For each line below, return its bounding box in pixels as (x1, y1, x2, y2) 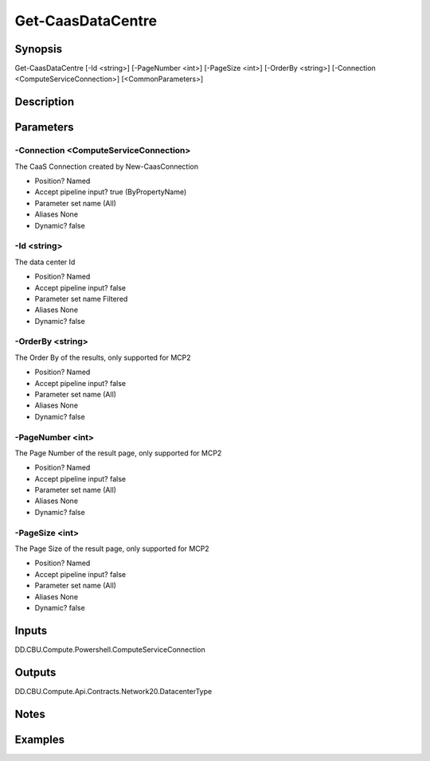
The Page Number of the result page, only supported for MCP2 (14, 448, 222, 458)
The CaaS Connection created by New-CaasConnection (14, 162, 199, 171)
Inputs (14, 623, 48, 637)
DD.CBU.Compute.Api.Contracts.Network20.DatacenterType (14, 686, 213, 696)
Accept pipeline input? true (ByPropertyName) (34, 187, 187, 197)
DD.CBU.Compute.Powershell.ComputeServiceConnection (14, 645, 206, 654)
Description (14, 96, 75, 109)
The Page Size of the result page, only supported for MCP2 (14, 544, 210, 553)
